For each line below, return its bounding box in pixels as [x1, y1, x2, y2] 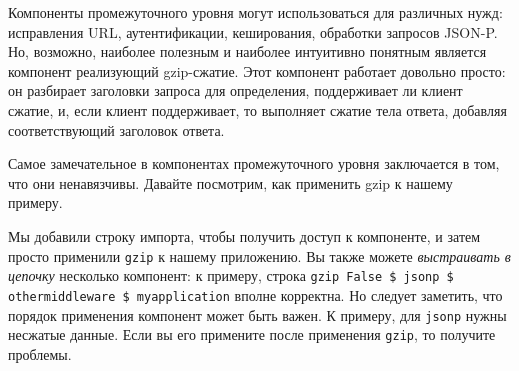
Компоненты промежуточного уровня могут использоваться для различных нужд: [8, 2, 503, 22]
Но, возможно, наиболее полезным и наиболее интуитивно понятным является [8, 41, 487, 62]
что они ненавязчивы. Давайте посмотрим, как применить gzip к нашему [8, 172, 453, 193]
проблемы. [8, 343, 72, 364]
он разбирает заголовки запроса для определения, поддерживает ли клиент [8, 80, 463, 101]
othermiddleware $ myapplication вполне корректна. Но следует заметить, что [8, 284, 503, 305]
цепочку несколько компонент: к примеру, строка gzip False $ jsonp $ [8, 265, 454, 286]
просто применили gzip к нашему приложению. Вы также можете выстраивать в [8, 245, 511, 266]
